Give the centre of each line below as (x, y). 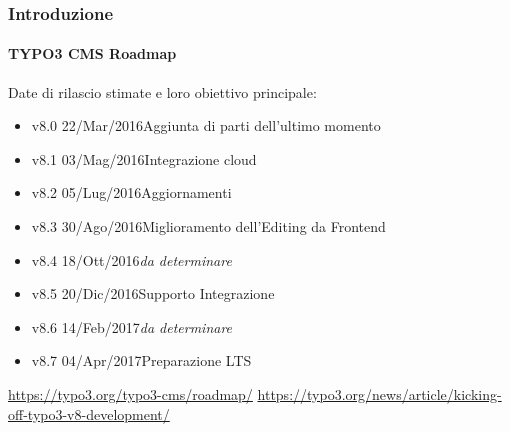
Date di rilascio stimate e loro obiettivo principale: (162, 91)
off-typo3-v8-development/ (89, 413)
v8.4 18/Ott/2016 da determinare (131, 259)
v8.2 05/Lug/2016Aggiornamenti (131, 192)
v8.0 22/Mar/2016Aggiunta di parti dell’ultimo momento (206, 125)
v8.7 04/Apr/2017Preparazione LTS (141, 360)
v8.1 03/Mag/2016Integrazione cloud (144, 158)
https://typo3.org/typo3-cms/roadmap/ (130, 393)
